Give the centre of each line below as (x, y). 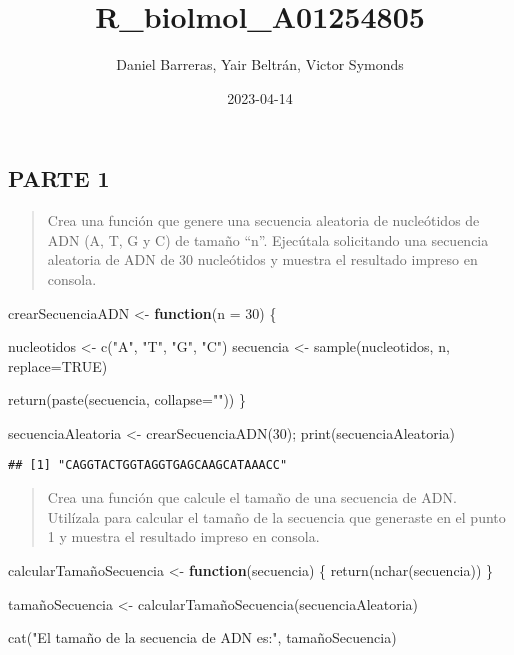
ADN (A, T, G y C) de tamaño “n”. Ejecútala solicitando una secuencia (268, 239)
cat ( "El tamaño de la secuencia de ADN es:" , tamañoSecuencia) (202, 637)
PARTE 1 (59, 178)
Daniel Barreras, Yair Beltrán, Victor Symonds (260, 64)
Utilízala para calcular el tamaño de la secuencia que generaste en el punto (276, 516)
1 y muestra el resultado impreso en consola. (183, 536)
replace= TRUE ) (58, 365)
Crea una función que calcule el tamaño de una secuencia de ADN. (252, 497)
